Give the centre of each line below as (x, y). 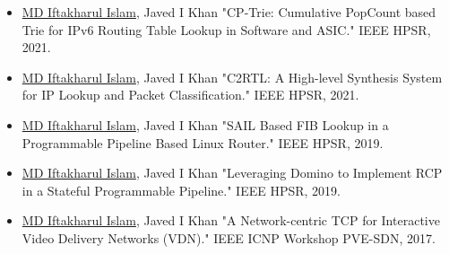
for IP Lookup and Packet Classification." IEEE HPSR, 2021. (190, 95)
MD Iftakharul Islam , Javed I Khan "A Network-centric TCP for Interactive (231, 220)
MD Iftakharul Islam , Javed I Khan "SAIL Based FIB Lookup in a (205, 124)
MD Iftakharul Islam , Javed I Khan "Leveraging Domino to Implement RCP (232, 173)
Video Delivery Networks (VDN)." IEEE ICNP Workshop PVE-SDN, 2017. (229, 237)
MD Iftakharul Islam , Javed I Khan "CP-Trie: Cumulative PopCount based (229, 12)
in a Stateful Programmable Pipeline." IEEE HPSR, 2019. (181, 190)
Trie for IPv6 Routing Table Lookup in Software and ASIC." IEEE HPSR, (226, 29)
